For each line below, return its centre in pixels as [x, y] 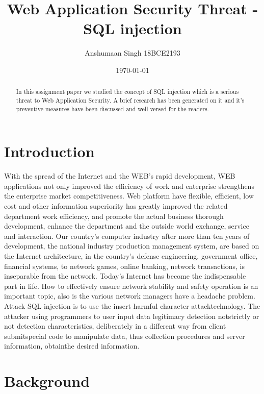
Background [47, 381]
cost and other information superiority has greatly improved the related [116, 205]
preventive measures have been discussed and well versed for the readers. [112, 108]
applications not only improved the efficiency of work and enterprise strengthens [129, 186]
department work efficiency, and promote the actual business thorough [114, 216]
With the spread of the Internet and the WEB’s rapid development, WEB [120, 176]
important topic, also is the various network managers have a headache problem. [130, 296]
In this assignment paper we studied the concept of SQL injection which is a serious [127, 92]
